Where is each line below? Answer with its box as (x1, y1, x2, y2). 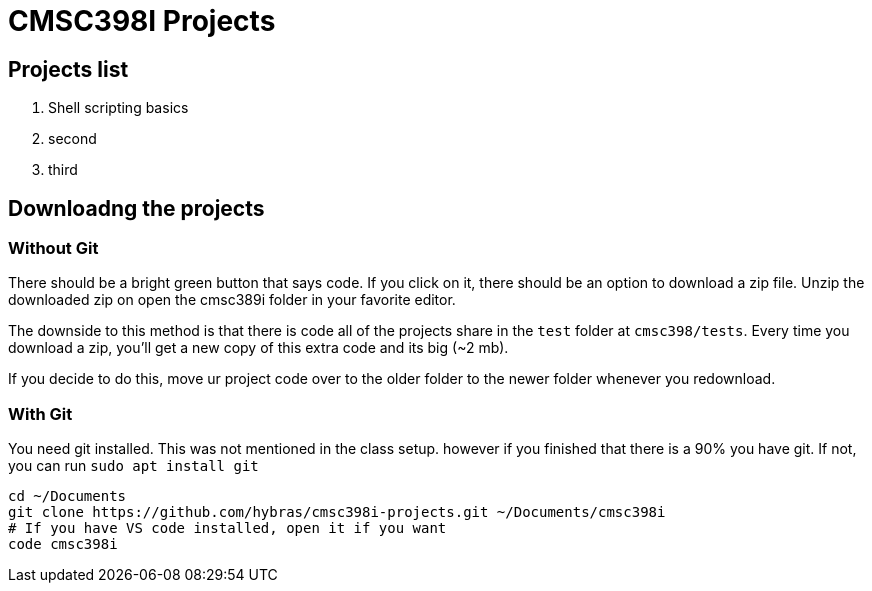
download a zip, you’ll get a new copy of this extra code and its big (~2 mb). (8, 339, 509, 357)
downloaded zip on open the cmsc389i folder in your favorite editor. (8, 291, 456, 309)
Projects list (8, 56, 129, 82)
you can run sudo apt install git (8, 457, 259, 475)
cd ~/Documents (8, 488, 127, 505)
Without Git (8, 238, 99, 259)
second (48, 130, 97, 148)
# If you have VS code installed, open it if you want (8, 520, 447, 537)
